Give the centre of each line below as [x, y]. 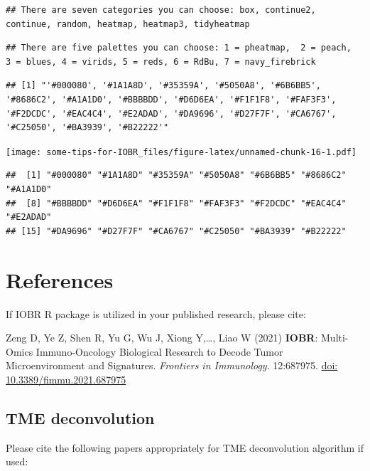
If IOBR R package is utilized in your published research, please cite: [156, 313]
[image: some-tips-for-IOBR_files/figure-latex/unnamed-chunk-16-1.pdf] [181, 152]
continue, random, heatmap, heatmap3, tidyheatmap [128, 24]
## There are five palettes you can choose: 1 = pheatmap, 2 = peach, [179, 48]
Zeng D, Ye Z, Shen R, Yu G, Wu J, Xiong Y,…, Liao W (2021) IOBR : [162, 338]
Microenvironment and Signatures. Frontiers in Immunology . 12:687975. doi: [172, 365]
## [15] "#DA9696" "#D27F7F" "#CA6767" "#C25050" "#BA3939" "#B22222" [176, 231]
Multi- [335, 338]
